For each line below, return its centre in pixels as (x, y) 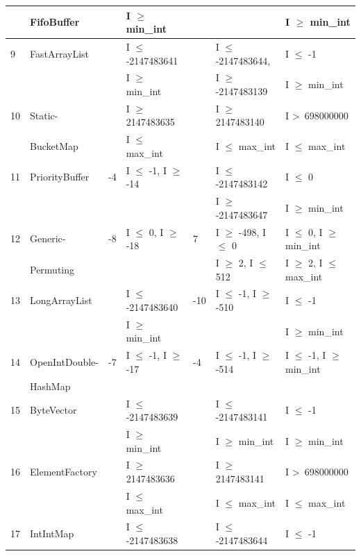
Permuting (52, 269)
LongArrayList (61, 300)
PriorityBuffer (60, 177)
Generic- (48, 238)
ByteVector (53, 410)
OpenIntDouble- (64, 362)
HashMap (50, 386)
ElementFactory (64, 472)
